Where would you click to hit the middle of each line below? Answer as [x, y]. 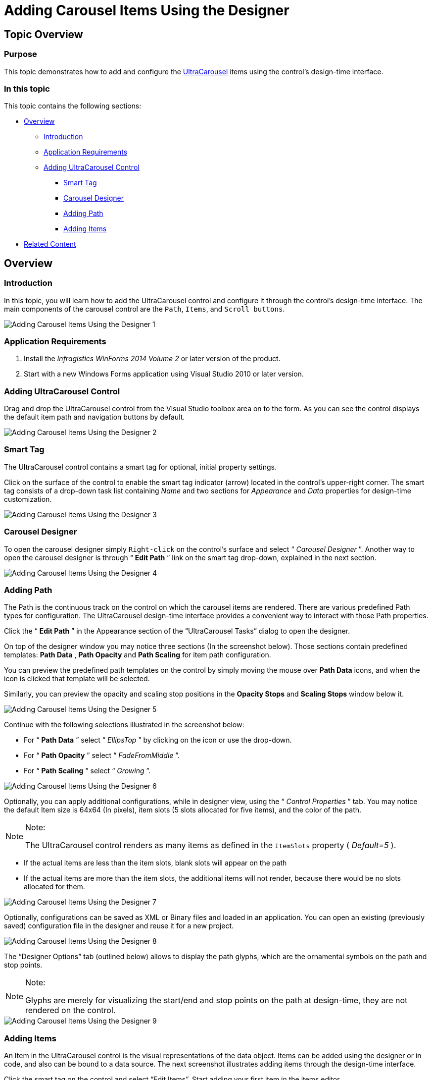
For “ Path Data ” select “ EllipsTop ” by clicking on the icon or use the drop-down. [158, 740]
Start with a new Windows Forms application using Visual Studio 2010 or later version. [164, 374]
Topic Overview [44, 34]
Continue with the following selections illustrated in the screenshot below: [124, 725]
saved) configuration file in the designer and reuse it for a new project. [119, 926]
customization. [28, 499]
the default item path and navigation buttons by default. [95, 417]
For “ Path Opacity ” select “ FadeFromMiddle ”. [102, 756]
